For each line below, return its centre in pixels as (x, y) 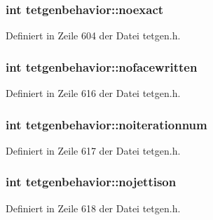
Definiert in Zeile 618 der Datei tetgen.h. (93, 208)
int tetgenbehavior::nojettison (91, 182)
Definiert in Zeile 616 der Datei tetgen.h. (93, 93)
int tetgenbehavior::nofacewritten (102, 66)
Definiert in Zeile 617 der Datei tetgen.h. (93, 150)
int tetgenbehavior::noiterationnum (106, 124)
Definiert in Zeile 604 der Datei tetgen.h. (93, 35)
